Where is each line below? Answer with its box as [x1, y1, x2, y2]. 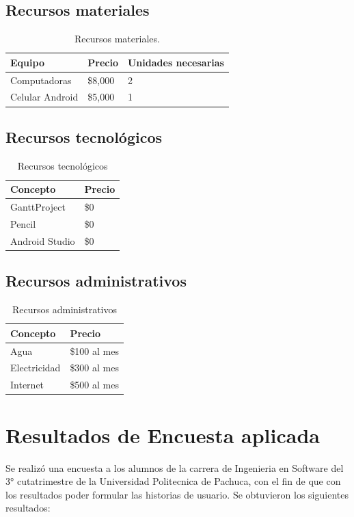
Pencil [10, 217, 36, 231]
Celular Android [10, 90, 79, 104]
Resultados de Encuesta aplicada [5, 421, 320, 449]
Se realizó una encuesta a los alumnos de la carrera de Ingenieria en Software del [5, 460, 344, 475]
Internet [10, 377, 44, 392]
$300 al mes [70, 360, 119, 375]
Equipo [10, 55, 44, 69]
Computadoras [10, 72, 72, 87]
